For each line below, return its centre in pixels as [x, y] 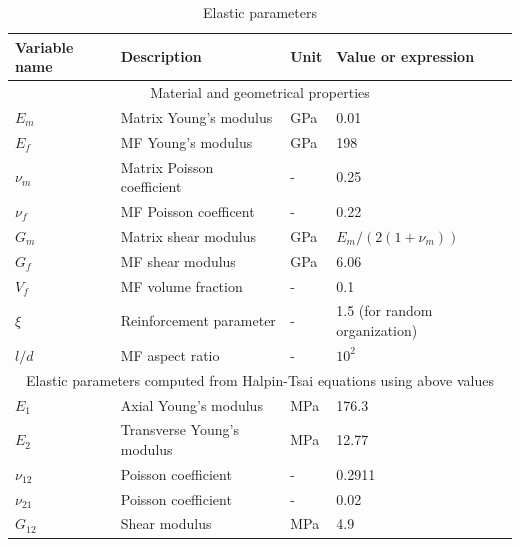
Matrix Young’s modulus [196, 116]
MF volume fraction [181, 285]
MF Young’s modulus [186, 141]
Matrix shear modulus [188, 235]
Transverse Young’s [179, 429]
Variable [44, 46]
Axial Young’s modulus [191, 404]
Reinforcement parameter [198, 320]
